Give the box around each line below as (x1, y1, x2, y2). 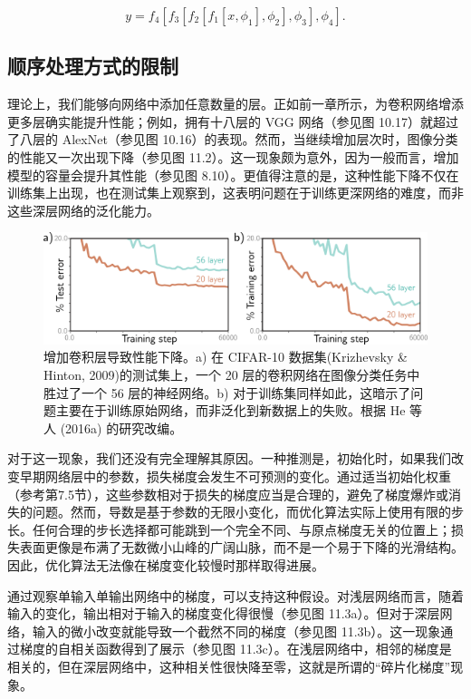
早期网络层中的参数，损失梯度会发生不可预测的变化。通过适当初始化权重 (19, 466, 451, 485)
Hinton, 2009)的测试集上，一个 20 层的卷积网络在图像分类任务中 (43, 365, 420, 384)
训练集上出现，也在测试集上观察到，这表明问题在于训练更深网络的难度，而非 (7, 183, 464, 202)
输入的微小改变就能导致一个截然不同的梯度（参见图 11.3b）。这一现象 (32, 621, 441, 640)
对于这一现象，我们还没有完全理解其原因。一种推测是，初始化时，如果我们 (7, 449, 451, 468)
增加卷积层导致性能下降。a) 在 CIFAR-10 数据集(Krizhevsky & (43, 347, 408, 366)
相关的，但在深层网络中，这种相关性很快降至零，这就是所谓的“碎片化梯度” (7, 656, 451, 675)
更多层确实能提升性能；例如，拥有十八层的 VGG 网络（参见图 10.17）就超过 (7, 112, 458, 131)
